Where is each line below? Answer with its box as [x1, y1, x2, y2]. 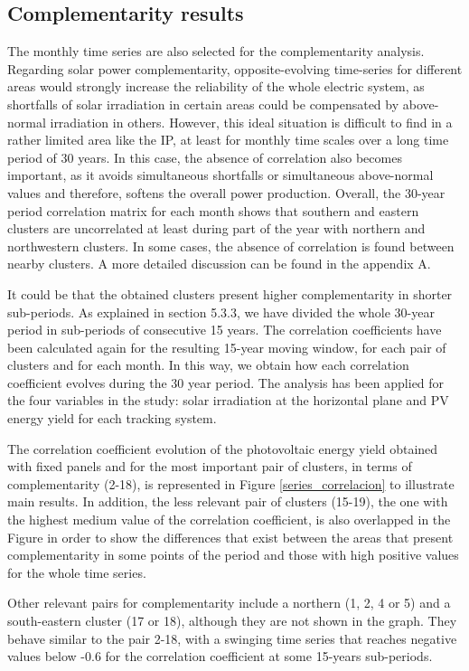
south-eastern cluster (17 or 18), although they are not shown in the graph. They [7, 611, 457, 630]
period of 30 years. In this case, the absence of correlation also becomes [7, 147, 402, 166]
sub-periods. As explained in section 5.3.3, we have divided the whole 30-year [7, 302, 435, 321]
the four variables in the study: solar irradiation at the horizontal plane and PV [7, 391, 449, 410]
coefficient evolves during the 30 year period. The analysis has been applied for [7, 373, 445, 392]
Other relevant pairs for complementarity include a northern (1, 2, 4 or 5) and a [7, 593, 451, 612]
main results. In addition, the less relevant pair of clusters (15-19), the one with [7, 492, 448, 511]
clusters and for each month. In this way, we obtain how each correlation [7, 355, 409, 374]
